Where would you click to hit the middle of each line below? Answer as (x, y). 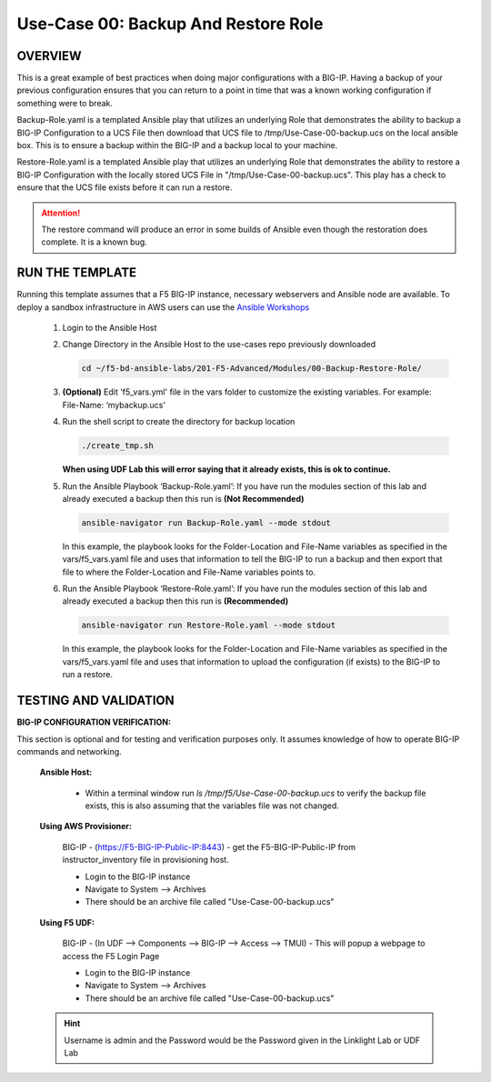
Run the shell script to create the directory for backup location (179, 422)
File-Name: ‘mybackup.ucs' (114, 405)
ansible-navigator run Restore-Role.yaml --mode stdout (209, 626)
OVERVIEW (49, 56)
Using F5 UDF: (67, 922)
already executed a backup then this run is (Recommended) (175, 601)
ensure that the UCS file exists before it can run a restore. (125, 187)
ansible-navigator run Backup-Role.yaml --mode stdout (206, 522)
